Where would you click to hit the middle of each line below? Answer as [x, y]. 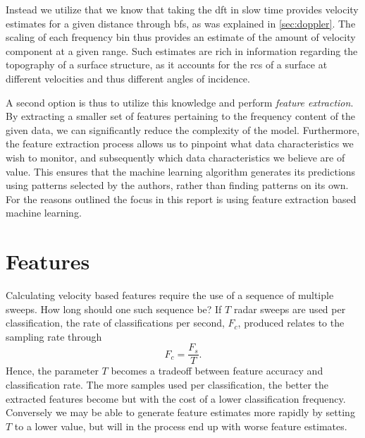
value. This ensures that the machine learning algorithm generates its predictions [181, 171]
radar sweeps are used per [290, 309]
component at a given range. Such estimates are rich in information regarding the [182, 50]
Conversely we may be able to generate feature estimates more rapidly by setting [180, 412]
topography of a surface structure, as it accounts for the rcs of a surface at [167, 65]
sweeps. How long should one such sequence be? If [114, 309]
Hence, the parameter [52, 371]
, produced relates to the [291, 323]
